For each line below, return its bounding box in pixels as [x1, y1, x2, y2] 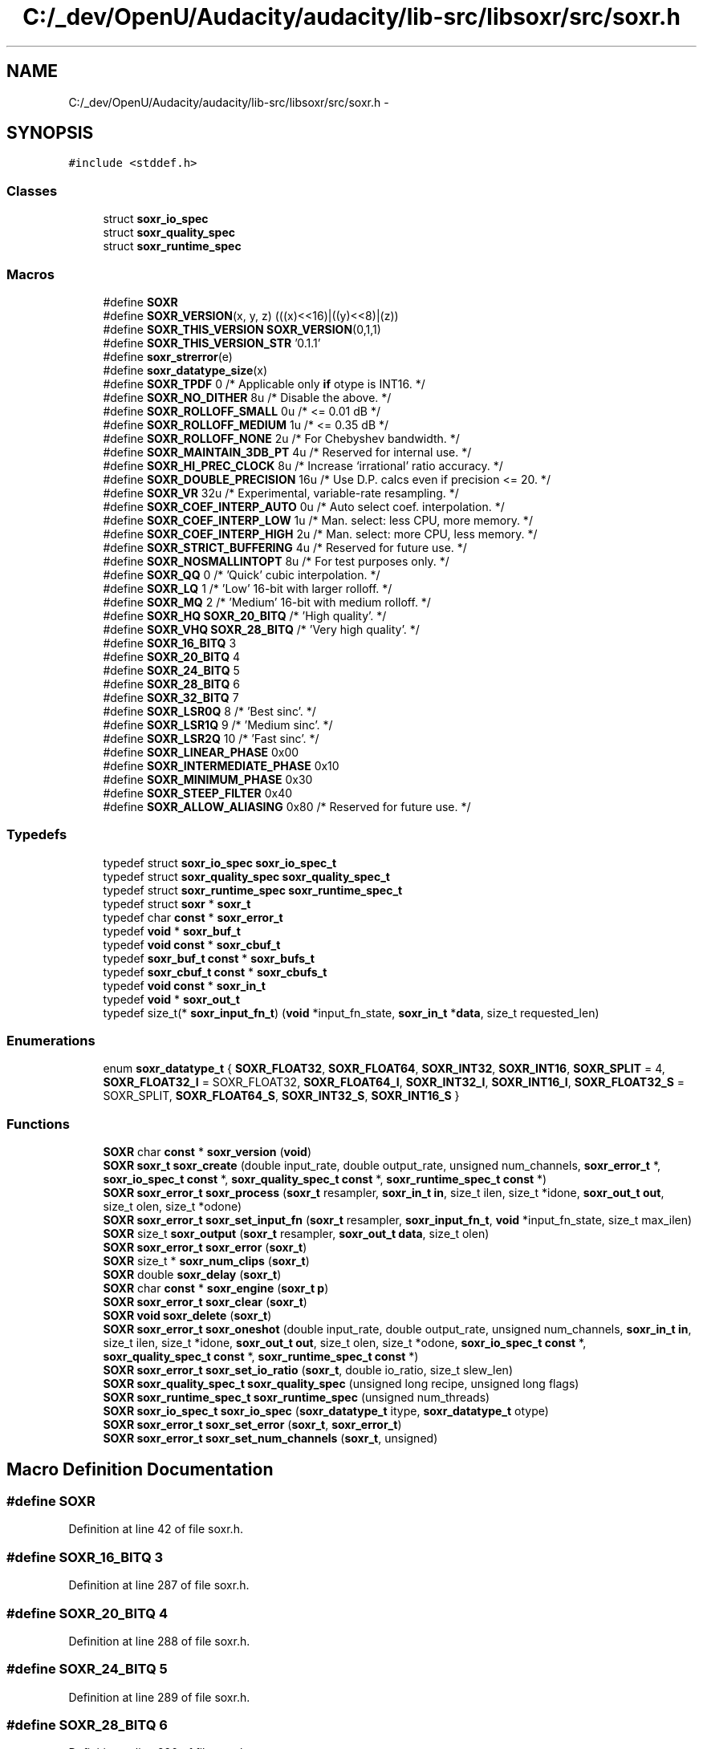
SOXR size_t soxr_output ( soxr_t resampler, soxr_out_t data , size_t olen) [103, 1227, 490, 1241]
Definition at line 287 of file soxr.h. [68, 1578, 250, 1593]
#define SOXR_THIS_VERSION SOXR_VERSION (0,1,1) [103, 322, 381, 336]
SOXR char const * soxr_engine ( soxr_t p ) [103, 1281, 329, 1296]
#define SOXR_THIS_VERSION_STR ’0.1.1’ [103, 335, 321, 350]
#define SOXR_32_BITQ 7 [103, 690, 239, 704]
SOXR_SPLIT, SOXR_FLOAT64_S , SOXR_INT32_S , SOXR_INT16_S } [103, 1089, 460, 1103]
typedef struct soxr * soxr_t [103, 896, 251, 911]
